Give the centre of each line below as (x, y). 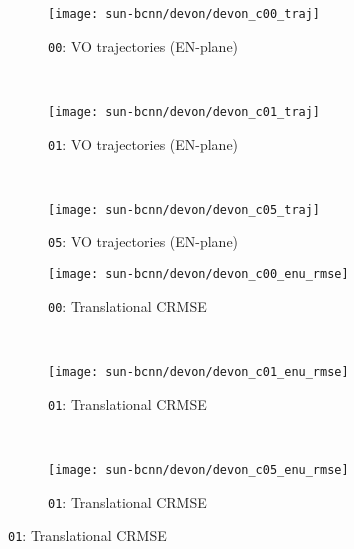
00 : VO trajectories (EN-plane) (143, 45)
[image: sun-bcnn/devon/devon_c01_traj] (184, 111)
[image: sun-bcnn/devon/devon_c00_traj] (184, 14)
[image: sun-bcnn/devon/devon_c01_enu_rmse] (198, 372)
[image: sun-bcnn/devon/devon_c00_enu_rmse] (198, 274)
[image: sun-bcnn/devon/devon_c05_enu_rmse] (198, 469)
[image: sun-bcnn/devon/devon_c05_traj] (184, 209)
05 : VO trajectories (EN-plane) (143, 241)
